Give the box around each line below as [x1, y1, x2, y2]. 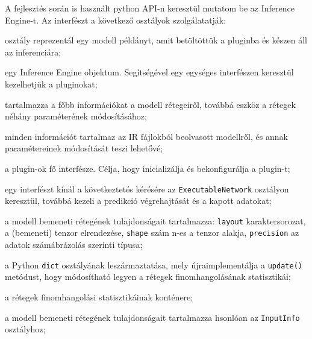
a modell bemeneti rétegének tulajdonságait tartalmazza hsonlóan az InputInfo [5, 311, 300, 323]
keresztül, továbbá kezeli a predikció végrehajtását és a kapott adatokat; [5, 194, 272, 207]
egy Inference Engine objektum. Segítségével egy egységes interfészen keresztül [5, 66, 294, 78]
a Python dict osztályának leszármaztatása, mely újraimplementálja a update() [5, 258, 302, 271]
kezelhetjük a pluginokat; [5, 77, 98, 90]
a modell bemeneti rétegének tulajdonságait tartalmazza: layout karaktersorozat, [5, 214, 306, 227]
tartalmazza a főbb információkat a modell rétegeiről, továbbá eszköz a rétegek [5, 98, 296, 110]
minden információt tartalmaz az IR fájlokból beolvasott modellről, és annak [5, 130, 288, 142]
